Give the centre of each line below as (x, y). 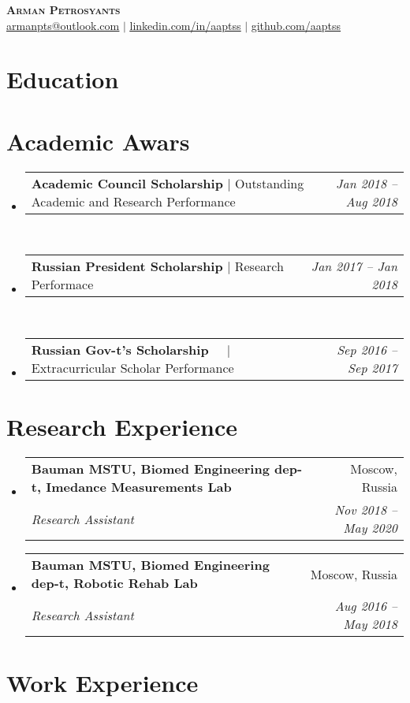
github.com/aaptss (296, 25)
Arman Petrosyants (63, 9)
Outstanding (270, 183)
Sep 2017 (373, 367)
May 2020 (370, 528)
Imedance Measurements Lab (139, 487)
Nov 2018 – (366, 510)
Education (63, 79)
